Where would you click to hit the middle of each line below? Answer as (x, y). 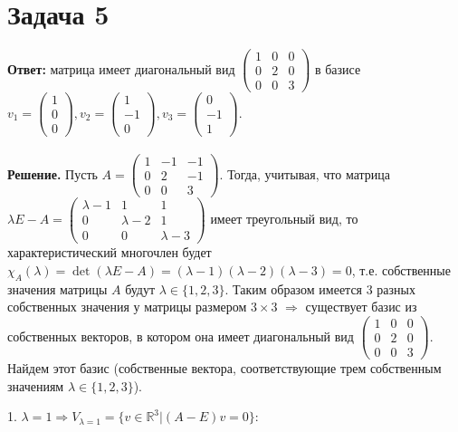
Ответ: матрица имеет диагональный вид (121, 68)
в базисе (338, 68)
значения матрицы (57, 288)
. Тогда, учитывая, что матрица (305, 173)
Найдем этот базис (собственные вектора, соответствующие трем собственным (224, 368)
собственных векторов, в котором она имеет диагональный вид (181, 336)
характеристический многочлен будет (110, 252)
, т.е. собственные (401, 269)
